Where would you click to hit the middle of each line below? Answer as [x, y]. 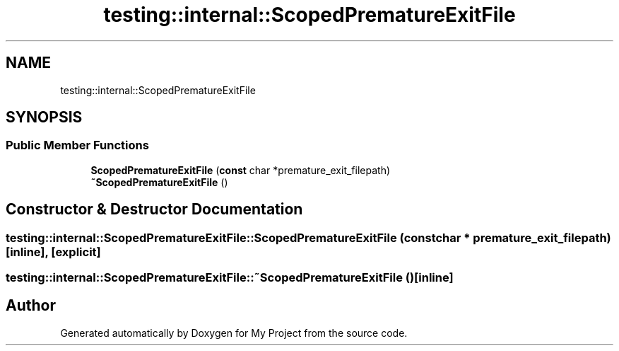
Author [31, 306]
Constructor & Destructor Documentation [154, 209]
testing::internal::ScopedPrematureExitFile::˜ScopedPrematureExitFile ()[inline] [230, 278]
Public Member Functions [77, 145]
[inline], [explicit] [53, 252]
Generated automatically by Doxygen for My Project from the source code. [234, 333]
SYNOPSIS [44, 117]
